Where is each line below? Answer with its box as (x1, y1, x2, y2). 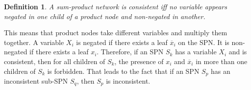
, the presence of (114, 56, 164, 66)
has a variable (175, 46, 217, 57)
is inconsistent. (106, 76, 151, 86)
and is (228, 46, 247, 57)
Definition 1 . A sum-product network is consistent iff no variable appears (4, 1, 227, 11)
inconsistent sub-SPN (4, 76, 68, 86)
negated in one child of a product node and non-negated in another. (4, 11, 205, 21)
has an (211, 66, 230, 76)
